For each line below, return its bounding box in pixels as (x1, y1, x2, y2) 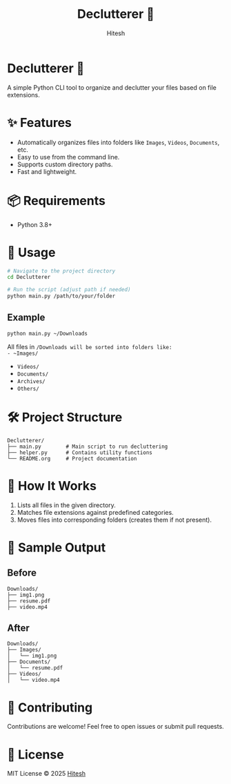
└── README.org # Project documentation (7, 455, 137, 462)
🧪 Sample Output (7, 540, 106, 555)
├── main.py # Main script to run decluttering (7, 443, 168, 450)
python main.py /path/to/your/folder (7, 293, 116, 300)
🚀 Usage (7, 244, 56, 260)
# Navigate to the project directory (7, 267, 116, 275)
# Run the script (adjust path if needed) (7, 286, 131, 293)
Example (7, 312, 46, 324)
